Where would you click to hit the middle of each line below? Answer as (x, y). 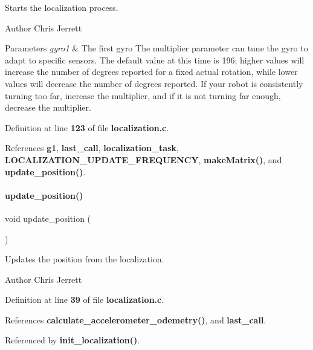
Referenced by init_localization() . (73, 340)
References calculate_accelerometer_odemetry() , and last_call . (136, 319)
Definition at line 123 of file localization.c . (87, 127)
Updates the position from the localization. (85, 259)
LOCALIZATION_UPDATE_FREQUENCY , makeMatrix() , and (144, 159)
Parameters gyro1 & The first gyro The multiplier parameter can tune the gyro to (156, 48)
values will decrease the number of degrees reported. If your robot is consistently (154, 83)
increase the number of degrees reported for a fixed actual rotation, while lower (151, 72)
